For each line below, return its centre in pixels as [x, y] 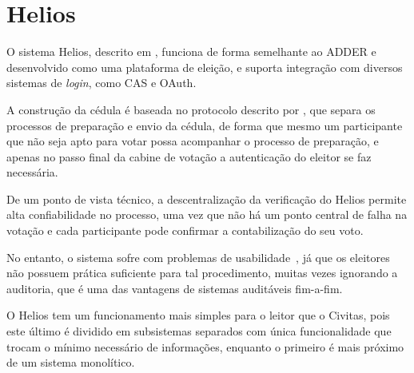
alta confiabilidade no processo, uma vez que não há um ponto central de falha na [207, 214]
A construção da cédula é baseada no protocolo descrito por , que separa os [191, 109]
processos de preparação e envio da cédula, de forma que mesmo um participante [205, 125]
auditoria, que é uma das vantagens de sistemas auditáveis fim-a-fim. [175, 288]
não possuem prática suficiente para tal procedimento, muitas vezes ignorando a [202, 273]
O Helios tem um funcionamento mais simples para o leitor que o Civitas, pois [198, 315]
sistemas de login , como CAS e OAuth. [102, 83]
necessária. [32, 172]
